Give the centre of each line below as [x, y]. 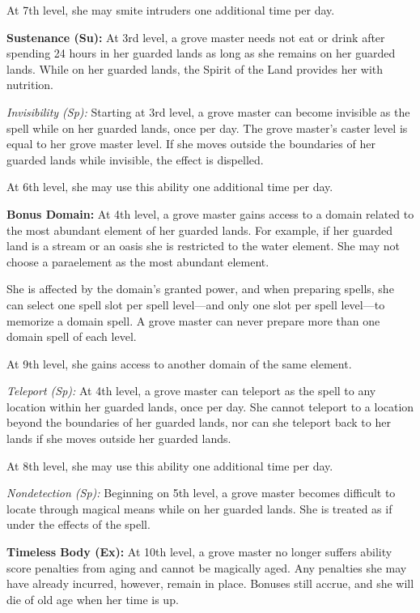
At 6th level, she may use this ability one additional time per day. [170, 187]
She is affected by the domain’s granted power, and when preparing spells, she [200, 289]
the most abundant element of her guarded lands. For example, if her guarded [199, 230]
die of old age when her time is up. [93, 599]
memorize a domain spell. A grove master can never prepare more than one [193, 320]
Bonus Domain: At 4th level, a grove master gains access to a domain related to [210, 213]
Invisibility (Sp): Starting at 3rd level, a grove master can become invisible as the [208, 111]
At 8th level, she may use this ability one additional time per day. [170, 465]
